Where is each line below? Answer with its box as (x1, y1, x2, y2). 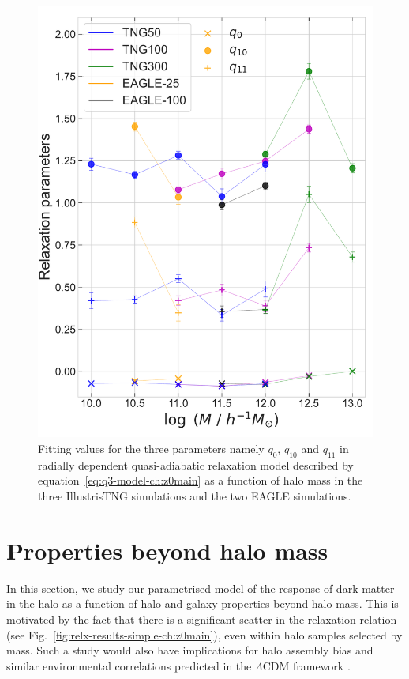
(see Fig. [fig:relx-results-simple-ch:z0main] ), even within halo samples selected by (6, 626, 403, 643)
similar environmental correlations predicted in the (6, 657, 252, 673)
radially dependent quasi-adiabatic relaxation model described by (38, 456, 354, 473)
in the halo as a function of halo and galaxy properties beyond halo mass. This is (6, 595, 399, 612)
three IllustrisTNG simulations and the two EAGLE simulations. (38, 488, 351, 504)
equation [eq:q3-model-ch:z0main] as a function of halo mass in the (38, 472, 363, 489)
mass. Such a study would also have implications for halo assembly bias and (6, 642, 373, 658)
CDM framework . (262, 657, 351, 673)
